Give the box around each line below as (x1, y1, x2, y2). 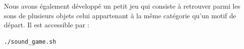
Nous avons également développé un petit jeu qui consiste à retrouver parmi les (4, 1, 241, 11)
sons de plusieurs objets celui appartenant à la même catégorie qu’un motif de (4, 10, 236, 20)
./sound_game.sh (4, 38, 56, 45)
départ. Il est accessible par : (4, 20, 89, 30)
